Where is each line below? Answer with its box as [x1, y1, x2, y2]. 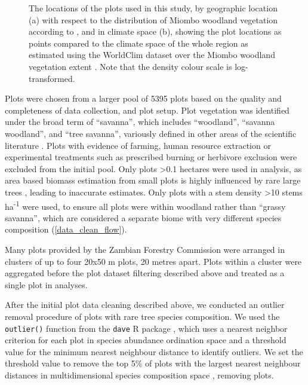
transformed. [29, 72, 75, 84]
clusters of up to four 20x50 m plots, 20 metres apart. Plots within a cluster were [5, 255, 302, 267]
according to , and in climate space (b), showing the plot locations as [29, 25, 282, 38]
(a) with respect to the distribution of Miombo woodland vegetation [29, 13, 278, 26]
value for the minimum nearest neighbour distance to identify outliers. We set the [5, 345, 303, 357]
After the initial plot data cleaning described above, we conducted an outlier [5, 298, 285, 311]
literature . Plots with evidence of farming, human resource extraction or [5, 139, 271, 151]
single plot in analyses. [5, 278, 88, 291]
